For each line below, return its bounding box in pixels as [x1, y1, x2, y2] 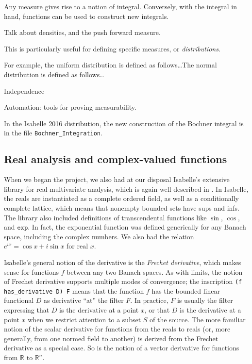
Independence [4, 85, 45, 96]
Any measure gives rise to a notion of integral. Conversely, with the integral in [4, 1, 237, 11]
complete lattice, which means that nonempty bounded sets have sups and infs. [4, 202, 240, 213]
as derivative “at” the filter [44, 295, 124, 305]
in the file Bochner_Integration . [4, 128, 102, 138]
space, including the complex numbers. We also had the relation [4, 231, 194, 241]
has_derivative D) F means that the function [4, 285, 144, 296]
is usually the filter [177, 295, 233, 305]
